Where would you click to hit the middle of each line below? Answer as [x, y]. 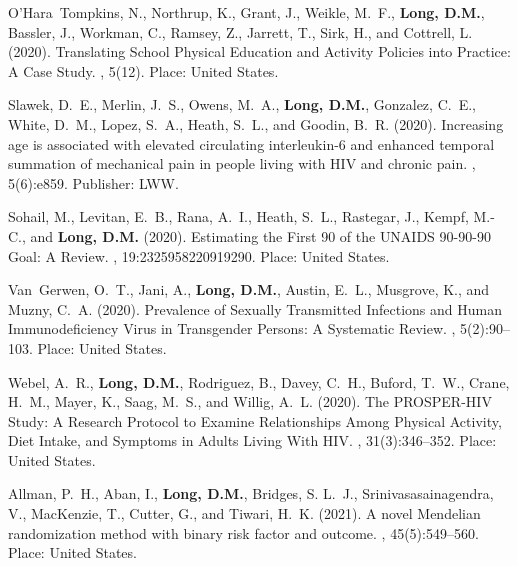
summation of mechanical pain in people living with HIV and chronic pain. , [242, 163]
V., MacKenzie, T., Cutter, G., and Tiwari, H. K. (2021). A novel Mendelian [244, 513]
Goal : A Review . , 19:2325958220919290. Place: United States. [199, 255]
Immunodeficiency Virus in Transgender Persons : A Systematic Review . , [232, 328]
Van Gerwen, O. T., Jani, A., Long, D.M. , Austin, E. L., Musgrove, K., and [249, 289]
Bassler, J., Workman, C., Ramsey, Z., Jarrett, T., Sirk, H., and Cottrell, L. [240, 31]
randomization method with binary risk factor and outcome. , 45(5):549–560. [243, 532]
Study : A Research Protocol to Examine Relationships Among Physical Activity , [255, 420]
